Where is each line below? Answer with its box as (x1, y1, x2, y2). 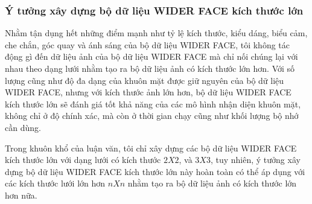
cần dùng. (5, 121, 41, 133)
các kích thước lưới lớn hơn (5, 177, 106, 190)
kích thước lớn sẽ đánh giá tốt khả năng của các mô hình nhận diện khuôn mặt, (5, 97, 301, 110)
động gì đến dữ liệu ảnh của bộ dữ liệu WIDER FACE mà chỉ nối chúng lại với (5, 50, 298, 63)
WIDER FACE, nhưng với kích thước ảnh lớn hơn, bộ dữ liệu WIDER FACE (5, 86, 291, 98)
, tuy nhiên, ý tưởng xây (210, 153, 301, 166)
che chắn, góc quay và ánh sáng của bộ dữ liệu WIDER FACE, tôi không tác (5, 38, 290, 51)
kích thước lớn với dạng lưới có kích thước (5, 153, 161, 166)
